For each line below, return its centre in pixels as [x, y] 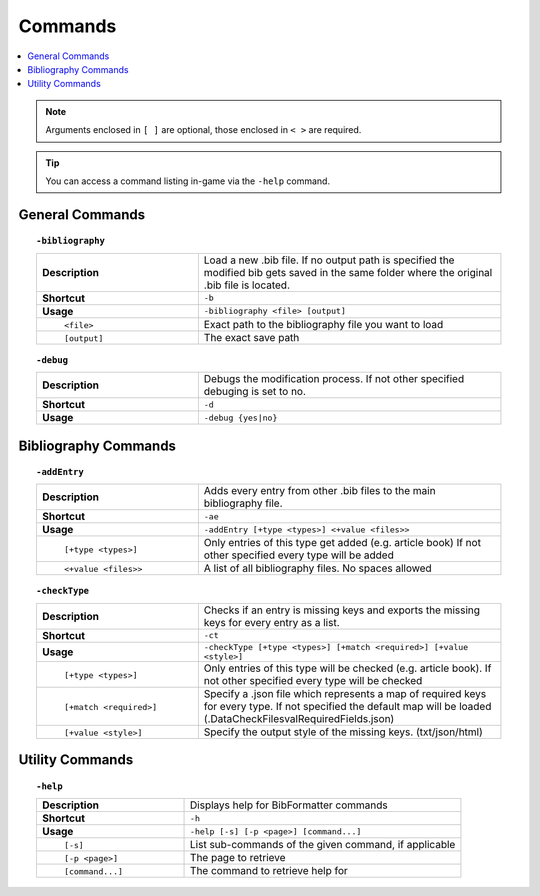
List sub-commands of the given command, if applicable [323, 845]
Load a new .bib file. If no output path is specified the [329, 260]
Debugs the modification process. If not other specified [334, 379]
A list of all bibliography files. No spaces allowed [317, 568]
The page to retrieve [238, 858]
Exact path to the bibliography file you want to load [323, 324]
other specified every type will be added [298, 555]
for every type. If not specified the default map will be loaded [347, 706]
